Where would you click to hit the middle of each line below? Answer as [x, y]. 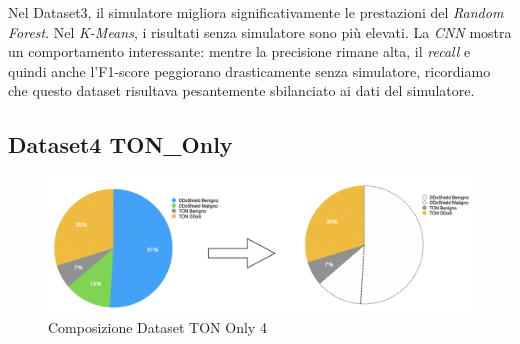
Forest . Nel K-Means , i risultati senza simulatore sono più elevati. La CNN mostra [260, 31]
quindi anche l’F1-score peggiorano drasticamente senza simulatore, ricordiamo [249, 70]
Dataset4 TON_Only [120, 144]
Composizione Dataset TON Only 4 [157, 327]
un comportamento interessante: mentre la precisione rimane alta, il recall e [239, 51]
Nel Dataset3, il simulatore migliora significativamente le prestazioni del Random [256, 12]
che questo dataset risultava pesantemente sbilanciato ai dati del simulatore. [241, 90]
